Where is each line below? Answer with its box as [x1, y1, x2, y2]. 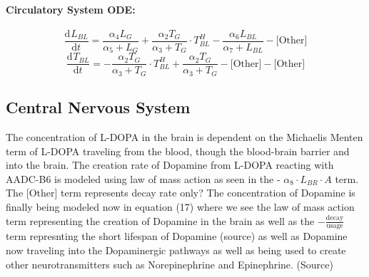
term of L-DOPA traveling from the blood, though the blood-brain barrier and [6, 143, 350, 158]
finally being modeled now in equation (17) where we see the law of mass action [6, 199, 355, 214]
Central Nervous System [6, 96, 191, 118]
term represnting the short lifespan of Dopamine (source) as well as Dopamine [6, 229, 348, 244]
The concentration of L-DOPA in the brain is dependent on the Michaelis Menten [6, 130, 363, 145]
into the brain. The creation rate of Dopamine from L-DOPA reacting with [6, 157, 334, 172]
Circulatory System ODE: [6, 1, 136, 16]
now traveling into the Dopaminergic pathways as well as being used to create [6, 243, 346, 258]
